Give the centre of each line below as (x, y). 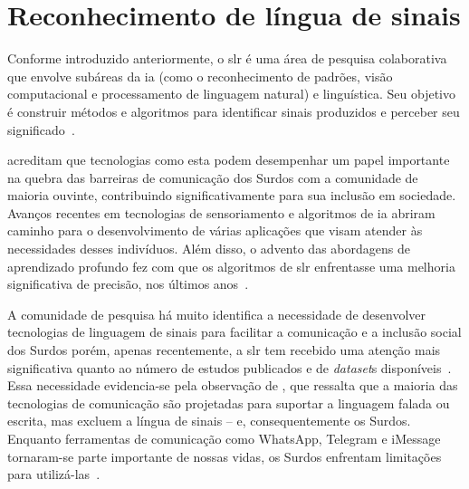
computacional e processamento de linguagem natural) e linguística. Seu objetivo (231, 94)
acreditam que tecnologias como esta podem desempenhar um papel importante (229, 160)
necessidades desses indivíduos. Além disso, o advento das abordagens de (209, 249)
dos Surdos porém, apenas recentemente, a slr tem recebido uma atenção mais (224, 350)
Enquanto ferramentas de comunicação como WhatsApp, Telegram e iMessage (224, 438)
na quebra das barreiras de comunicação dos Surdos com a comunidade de (213, 177)
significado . (41, 129)
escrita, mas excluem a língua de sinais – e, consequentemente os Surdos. (209, 421)
